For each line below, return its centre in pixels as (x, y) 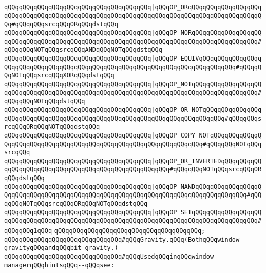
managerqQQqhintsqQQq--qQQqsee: (59, 265)
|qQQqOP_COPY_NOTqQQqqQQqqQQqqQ (206, 135)
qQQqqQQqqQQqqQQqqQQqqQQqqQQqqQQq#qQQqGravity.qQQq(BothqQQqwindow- (124, 239)
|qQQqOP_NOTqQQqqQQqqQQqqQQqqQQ (206, 84)
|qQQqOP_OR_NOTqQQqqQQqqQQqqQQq (206, 110)
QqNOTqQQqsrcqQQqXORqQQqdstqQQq (59, 76)
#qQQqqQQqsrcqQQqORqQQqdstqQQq (65, 24)
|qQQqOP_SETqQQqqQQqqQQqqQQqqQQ (206, 212)
